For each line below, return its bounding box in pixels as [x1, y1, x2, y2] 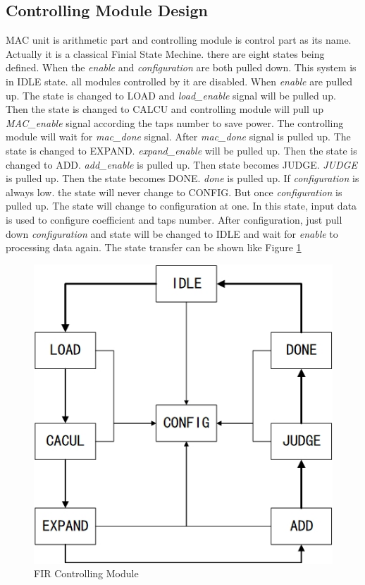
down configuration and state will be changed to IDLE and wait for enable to [6, 226, 338, 241]
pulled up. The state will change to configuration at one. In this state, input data [6, 198, 357, 213]
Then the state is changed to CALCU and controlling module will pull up [6, 102, 324, 116]
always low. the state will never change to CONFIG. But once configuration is [6, 184, 342, 199]
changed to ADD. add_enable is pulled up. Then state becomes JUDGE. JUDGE [6, 157, 357, 171]
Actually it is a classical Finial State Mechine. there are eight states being [6, 46, 325, 61]
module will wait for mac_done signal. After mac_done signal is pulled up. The [6, 129, 351, 144]
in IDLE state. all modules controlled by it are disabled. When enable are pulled [6, 73, 352, 88]
